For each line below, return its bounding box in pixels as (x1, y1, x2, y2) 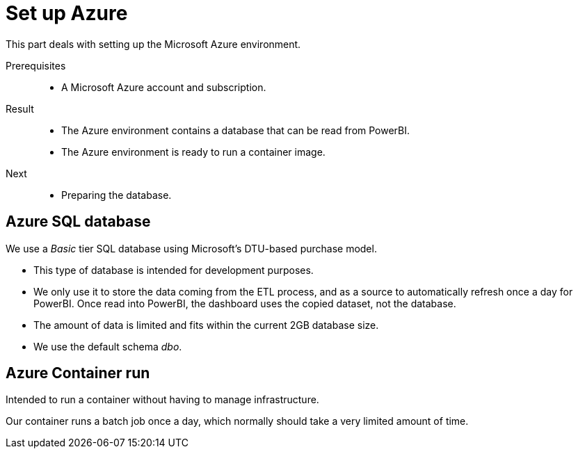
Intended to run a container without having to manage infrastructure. (6, 394, 319, 406)
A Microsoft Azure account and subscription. (61, 81, 266, 93)
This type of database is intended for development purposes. (33, 264, 314, 276)
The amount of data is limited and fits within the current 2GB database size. (33, 318, 379, 331)
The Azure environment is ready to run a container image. (61, 145, 326, 158)
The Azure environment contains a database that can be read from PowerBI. (61, 124, 410, 136)
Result (6, 102, 34, 115)
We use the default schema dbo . (33, 340, 182, 352)
